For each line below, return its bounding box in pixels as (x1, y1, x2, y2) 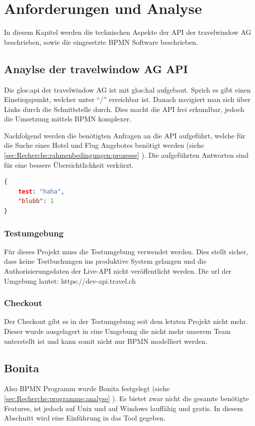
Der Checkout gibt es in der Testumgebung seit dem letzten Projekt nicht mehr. (4, 316, 248, 326)
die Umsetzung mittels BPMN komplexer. (4, 113, 132, 124)
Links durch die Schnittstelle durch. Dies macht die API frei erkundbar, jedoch (4, 104, 245, 114)
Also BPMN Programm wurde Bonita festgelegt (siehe (4, 383, 170, 394)
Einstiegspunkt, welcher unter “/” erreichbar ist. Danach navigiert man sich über (4, 94, 251, 105)
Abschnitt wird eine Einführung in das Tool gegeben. (4, 413, 166, 423)
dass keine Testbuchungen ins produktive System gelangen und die (4, 256, 207, 266)
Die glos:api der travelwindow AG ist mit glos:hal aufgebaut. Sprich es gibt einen (4, 84, 251, 95)
